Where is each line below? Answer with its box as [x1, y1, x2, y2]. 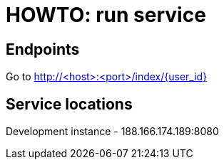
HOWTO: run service [6, 3, 206, 27]
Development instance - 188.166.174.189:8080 [6, 125, 219, 138]
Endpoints [6, 40, 80, 58]
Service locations [6, 95, 133, 113]
